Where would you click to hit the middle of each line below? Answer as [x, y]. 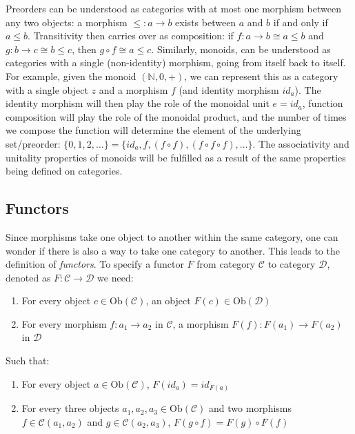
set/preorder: [33, 143]
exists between [206, 22]
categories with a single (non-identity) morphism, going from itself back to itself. [176, 62]
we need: [115, 277]
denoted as [28, 277]
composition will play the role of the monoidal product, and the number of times [176, 116]
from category [226, 264]
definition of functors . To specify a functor [95, 264]
